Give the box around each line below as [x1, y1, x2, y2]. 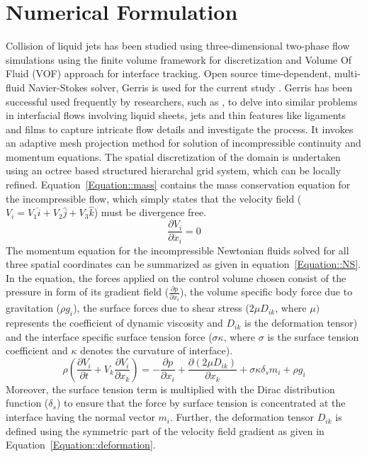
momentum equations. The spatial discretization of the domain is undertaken [6, 149, 341, 164]
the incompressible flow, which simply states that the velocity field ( [6, 191, 302, 205]
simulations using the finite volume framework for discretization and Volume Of [6, 52, 352, 67]
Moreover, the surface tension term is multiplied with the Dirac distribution [6, 381, 335, 396]
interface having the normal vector [6, 410, 155, 424]
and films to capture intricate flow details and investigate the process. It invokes [6, 121, 354, 136]
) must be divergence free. [94, 205, 207, 220]
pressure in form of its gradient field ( [6, 284, 169, 299]
